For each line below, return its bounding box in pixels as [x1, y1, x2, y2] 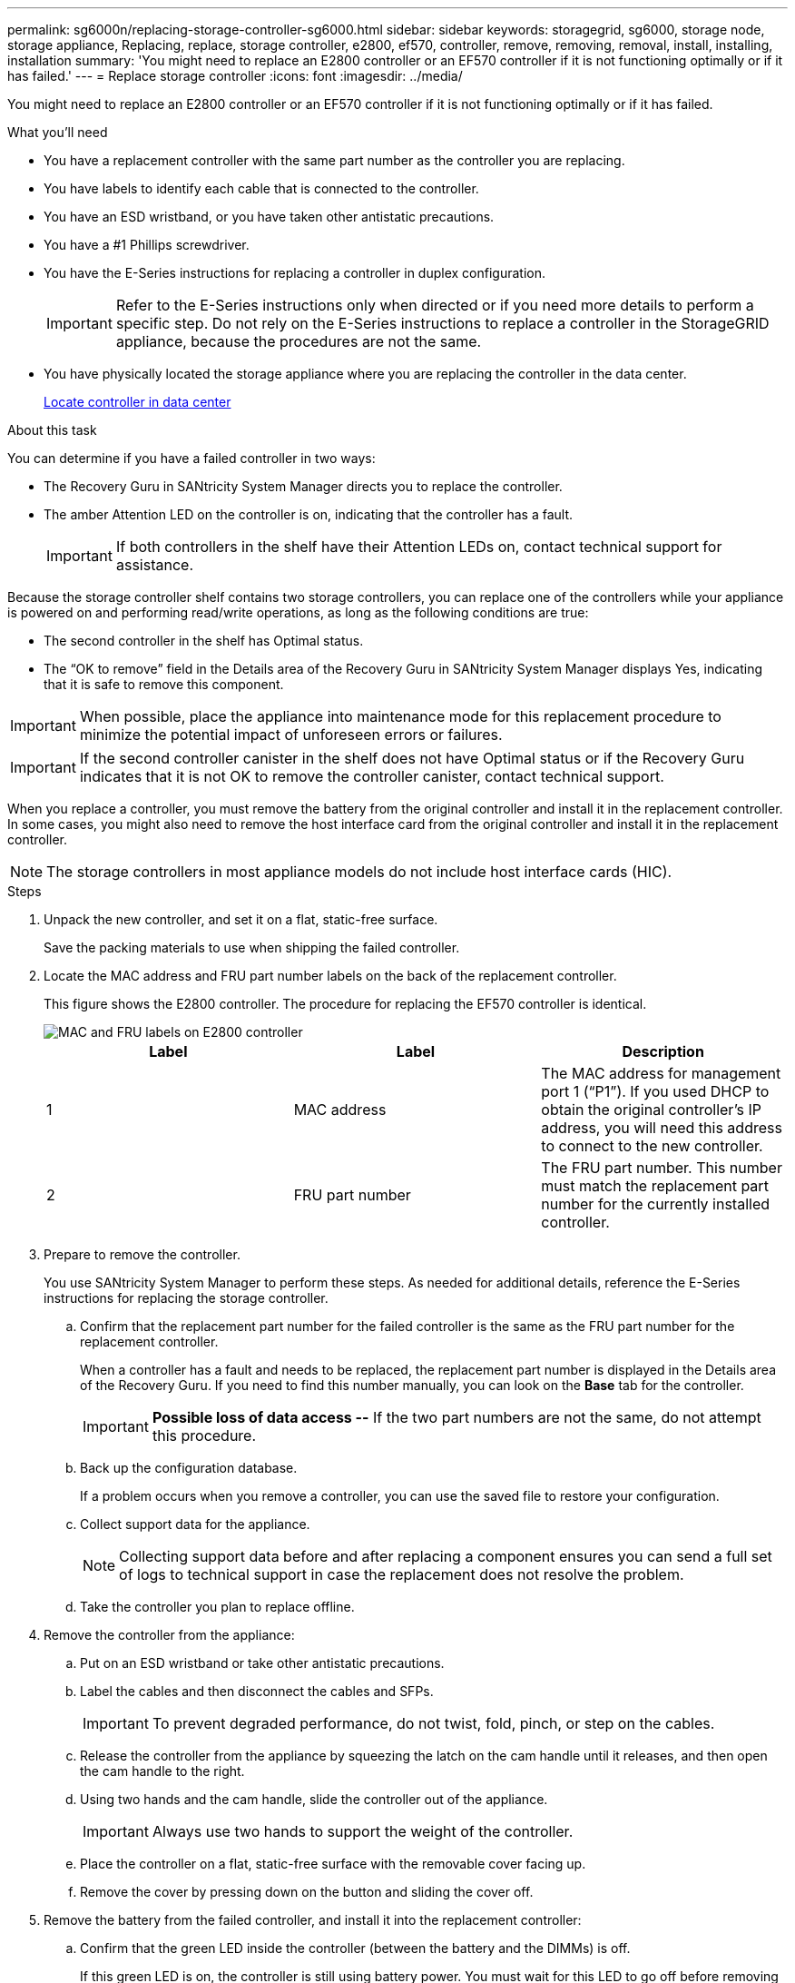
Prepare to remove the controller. [44, 1247, 240, 1262]
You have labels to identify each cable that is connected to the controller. [44, 181, 479, 196]
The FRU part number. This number [541, 1159, 782, 1177]
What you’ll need [7, 124, 108, 140]
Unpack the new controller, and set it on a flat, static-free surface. [44, 912, 438, 927]
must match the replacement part [541, 1177, 769, 1195]
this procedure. [152, 1426, 257, 1445]
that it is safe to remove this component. [44, 676, 284, 692]
